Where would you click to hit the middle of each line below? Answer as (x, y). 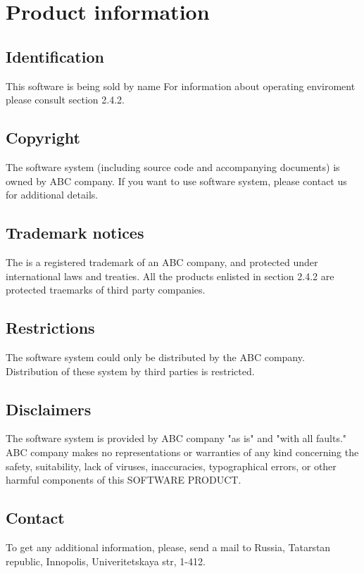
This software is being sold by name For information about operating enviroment (181, 86)
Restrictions (50, 328)
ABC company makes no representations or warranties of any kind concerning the (182, 452)
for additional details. (52, 195)
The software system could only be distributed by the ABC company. (155, 357)
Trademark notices (75, 233)
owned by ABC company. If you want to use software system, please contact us (176, 181)
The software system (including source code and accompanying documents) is (173, 166)
